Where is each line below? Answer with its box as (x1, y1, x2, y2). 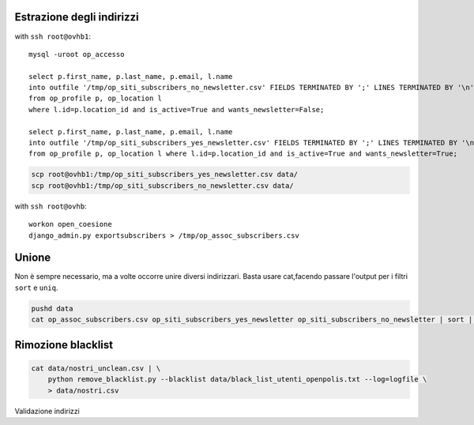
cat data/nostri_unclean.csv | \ (31, 363, 161, 373)
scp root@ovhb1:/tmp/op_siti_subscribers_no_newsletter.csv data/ (31, 181, 294, 190)
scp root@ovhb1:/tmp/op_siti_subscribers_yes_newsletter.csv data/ (31, 170, 299, 179)
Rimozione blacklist (14, 338, 114, 352)
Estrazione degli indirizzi (14, 10, 139, 24)
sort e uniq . (14, 283, 58, 292)
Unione (14, 251, 51, 265)
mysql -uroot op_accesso (28, 50, 125, 58)
